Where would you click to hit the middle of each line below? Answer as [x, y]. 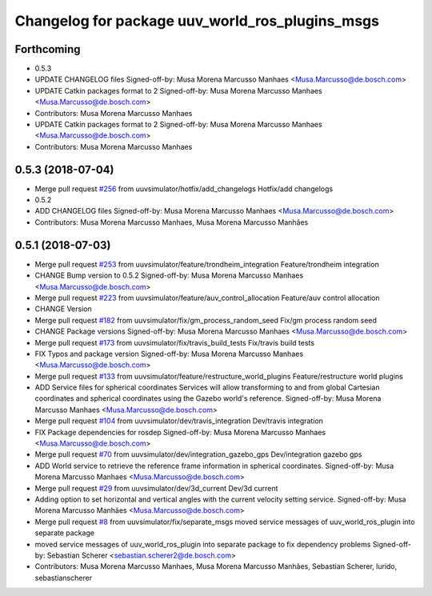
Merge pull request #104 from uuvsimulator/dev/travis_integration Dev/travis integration [179, 421]
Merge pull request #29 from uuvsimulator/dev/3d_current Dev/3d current [156, 488]
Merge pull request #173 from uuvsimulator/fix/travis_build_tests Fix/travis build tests [175, 342]
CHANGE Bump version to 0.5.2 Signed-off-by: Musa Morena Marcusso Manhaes [169, 275]
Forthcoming [48, 49]
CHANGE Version [63, 309]
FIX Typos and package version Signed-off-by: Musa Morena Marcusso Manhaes [169, 354]
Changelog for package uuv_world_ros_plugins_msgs [197, 21]
